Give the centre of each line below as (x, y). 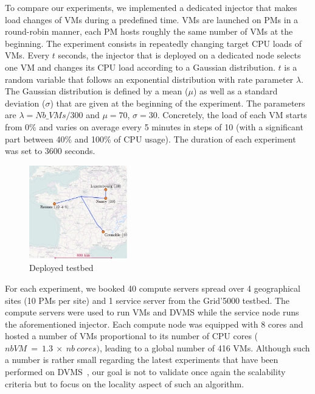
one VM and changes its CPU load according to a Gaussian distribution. (140, 67)
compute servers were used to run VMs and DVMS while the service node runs (152, 312)
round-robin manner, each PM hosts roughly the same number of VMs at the (149, 31)
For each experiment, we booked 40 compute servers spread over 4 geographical (153, 288)
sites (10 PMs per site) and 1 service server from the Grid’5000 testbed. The (147, 300)
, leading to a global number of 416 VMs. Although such (205, 347)
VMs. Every (27, 55)
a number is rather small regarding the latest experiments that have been (142, 360)
